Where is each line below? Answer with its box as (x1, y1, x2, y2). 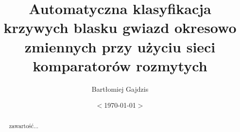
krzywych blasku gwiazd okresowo (3, 17, 237, 37)
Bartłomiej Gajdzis (91, 83, 149, 94)
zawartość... (9, 121, 38, 130)
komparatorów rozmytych (33, 55, 207, 75)
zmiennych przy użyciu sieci (24, 36, 216, 56)
